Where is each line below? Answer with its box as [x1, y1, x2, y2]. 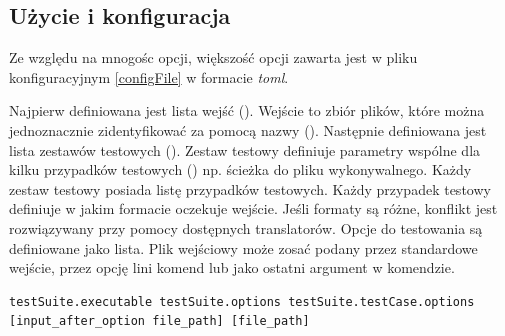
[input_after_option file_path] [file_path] [9, 314, 310, 329]
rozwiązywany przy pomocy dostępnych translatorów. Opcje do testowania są [9, 217, 483, 238]
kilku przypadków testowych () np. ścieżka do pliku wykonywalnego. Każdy [9, 159, 472, 180]
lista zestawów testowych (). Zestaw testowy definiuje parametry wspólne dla [9, 139, 481, 160]
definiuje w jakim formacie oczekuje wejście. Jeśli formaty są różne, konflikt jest [9, 198, 498, 219]
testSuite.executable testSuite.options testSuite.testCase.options [9, 294, 475, 309]
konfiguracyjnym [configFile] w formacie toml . [9, 66, 289, 87]
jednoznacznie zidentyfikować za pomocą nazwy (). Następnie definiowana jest [9, 119, 487, 140]
